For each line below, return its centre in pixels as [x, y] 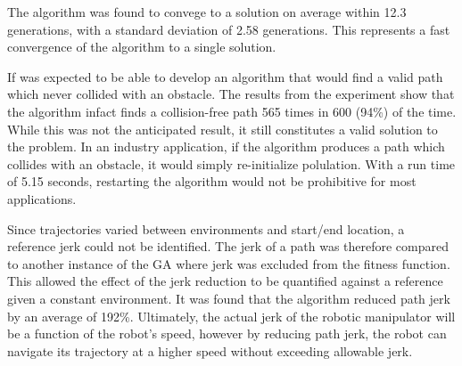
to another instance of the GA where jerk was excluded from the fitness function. [229, 263]
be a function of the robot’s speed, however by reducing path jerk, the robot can [227, 333]
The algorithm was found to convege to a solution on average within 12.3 [207, 12]
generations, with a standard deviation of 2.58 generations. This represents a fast [229, 29]
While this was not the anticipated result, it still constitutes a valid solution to [223, 129]
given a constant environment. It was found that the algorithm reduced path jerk [229, 298]
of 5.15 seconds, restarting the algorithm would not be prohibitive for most [212, 181]
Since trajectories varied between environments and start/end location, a [206, 228]
